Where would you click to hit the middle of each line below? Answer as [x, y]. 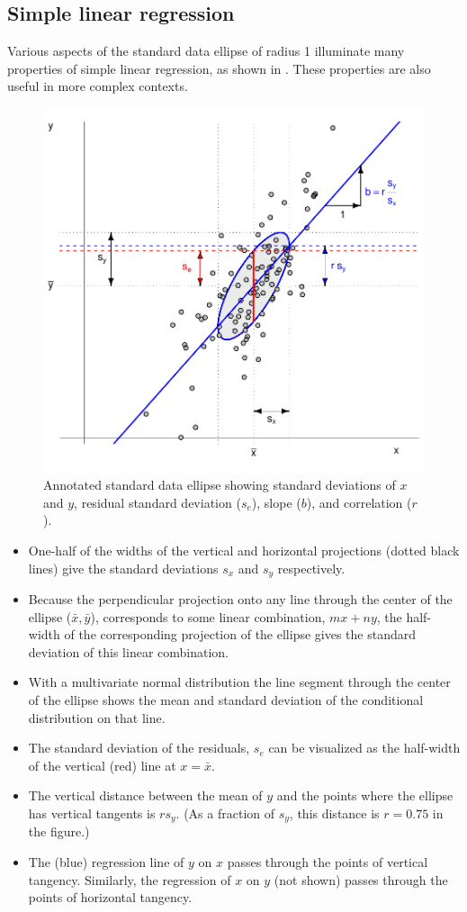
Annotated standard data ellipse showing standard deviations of [220, 485]
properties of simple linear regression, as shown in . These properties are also [219, 68]
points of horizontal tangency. [110, 897]
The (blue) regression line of [106, 861]
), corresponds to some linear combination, [208, 616]
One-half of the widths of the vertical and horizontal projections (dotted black [244, 550]
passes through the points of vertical [328, 861]
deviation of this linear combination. [129, 651]
